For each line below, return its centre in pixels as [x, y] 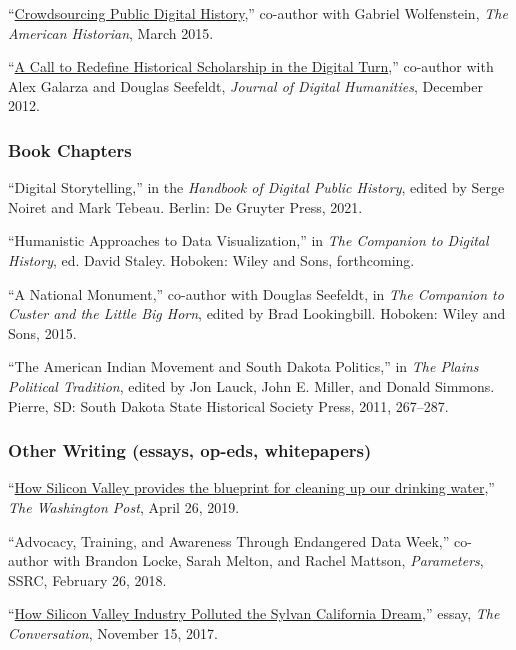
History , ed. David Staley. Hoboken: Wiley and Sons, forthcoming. [211, 259]
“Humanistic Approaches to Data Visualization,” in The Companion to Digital [248, 240]
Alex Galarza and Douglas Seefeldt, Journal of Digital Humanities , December [245, 85]
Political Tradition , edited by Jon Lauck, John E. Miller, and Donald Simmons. [251, 385]
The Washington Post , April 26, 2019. [124, 506]
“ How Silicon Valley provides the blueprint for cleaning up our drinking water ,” [251, 487]
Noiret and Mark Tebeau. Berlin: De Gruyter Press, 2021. [185, 206]
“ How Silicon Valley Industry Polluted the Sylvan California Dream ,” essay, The [254, 613]
